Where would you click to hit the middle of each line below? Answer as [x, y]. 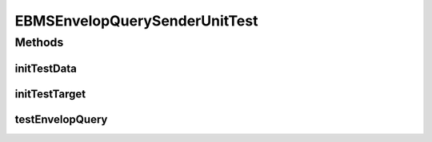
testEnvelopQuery [61, 119]
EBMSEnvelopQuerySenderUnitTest [136, 21]
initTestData [46, 68]
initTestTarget [50, 94]
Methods [39, 42]
